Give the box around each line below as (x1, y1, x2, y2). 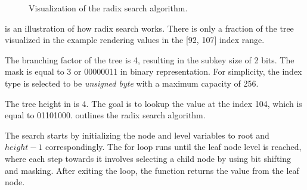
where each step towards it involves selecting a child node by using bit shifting (5, 152, 292, 164)
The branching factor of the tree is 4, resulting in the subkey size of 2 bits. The (5, 53, 294, 66)
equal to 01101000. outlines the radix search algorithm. (5, 109, 206, 121)
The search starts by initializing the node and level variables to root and (5, 128, 269, 141)
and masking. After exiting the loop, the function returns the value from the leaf (5, 164, 299, 176)
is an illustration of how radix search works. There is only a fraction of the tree (5, 22, 294, 34)
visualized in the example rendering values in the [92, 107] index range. (5, 33, 265, 46)
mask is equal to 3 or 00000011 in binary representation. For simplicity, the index (5, 65, 302, 78)
